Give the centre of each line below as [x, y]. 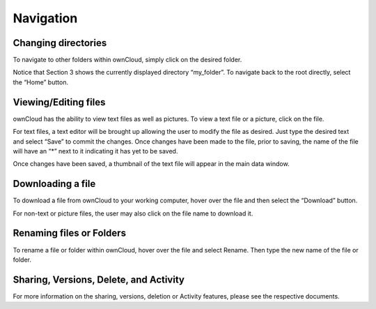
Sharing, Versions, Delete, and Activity [99, 279]
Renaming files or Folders [70, 233]
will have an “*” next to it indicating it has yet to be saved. [95, 151]
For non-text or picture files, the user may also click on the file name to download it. [133, 213]
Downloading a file [54, 184]
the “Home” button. [41, 82]
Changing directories [60, 43]
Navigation [45, 18]
